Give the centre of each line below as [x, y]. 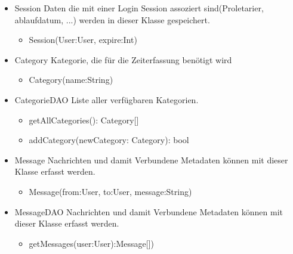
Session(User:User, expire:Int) [83, 40]
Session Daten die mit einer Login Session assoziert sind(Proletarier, [139, 8]
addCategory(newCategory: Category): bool [109, 140]
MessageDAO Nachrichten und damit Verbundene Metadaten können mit [149, 211]
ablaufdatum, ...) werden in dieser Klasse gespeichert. [112, 19]
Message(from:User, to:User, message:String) [110, 191]
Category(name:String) [71, 80]
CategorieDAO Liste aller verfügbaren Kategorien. [107, 99]
